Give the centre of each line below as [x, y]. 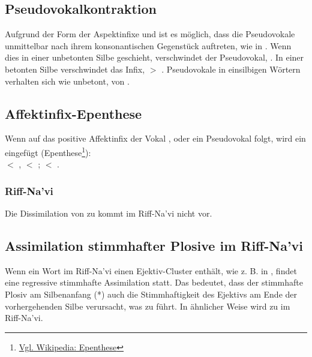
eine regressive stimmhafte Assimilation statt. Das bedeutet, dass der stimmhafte [154, 282]
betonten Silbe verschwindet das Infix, [75, 69]
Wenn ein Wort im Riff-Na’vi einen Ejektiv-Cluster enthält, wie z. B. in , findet [151, 270]
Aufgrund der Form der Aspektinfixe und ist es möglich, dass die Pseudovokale [150, 34]
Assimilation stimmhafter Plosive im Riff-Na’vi [154, 246]
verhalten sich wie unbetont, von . [67, 81]
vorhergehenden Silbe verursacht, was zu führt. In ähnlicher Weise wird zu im [148, 306]
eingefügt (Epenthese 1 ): [48, 151]
